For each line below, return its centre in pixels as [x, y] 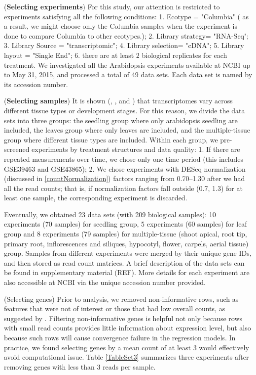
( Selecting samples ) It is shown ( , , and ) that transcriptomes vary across [118, 101]
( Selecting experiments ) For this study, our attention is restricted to [112, 6]
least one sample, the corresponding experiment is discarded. [96, 198]
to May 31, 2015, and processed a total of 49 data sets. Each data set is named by [128, 74]
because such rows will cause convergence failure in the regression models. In [120, 337]
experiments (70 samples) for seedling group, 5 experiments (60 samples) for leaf [126, 224]
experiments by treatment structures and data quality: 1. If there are [136, 149]
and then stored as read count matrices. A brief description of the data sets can [124, 262]
